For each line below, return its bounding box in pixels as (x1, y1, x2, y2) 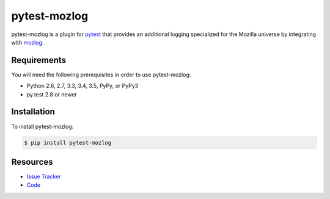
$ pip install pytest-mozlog (24, 139, 112, 146)
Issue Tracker (26, 173, 61, 180)
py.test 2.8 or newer (26, 90, 78, 98)
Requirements (11, 55, 67, 65)
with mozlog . (11, 38, 44, 46)
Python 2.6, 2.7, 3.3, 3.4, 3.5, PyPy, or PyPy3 (26, 82, 139, 90)
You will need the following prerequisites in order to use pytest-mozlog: (11, 71, 191, 78)
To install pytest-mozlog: (11, 123, 74, 130)
